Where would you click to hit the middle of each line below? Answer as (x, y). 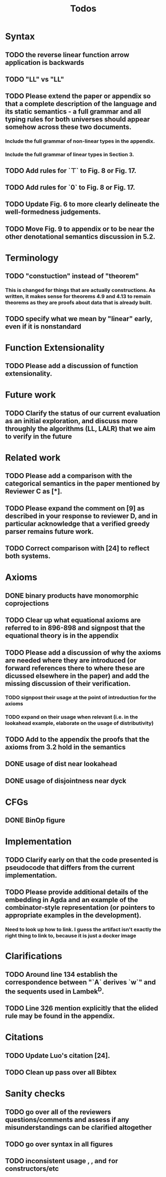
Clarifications (34, 956)
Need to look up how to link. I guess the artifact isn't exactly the (83, 930)
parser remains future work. (50, 532)
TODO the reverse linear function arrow (67, 55)
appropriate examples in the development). (73, 916)
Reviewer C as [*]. (34, 491)
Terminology (32, 258)
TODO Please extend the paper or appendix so (78, 96)
